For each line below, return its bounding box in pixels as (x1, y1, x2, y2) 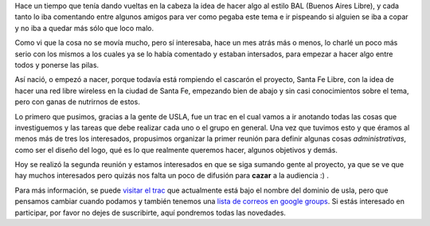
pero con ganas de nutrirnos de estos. (14, 97, 141, 107)
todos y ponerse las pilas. (14, 60, 100, 69)
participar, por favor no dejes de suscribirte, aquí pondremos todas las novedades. (14, 208, 287, 217)
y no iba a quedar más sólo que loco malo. (14, 23, 154, 33)
